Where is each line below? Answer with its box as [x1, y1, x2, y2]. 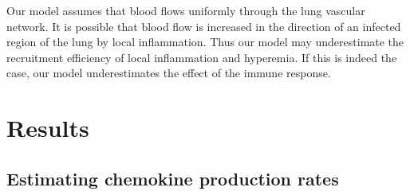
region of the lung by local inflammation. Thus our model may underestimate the [6, 33, 404, 50]
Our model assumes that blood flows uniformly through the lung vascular [6, 2, 365, 18]
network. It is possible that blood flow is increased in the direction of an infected [6, 18, 401, 34]
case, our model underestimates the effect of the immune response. [6, 64, 331, 81]
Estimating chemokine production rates [6, 166, 339, 190]
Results [6, 111, 89, 144]
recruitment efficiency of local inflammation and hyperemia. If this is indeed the [6, 49, 397, 65]
